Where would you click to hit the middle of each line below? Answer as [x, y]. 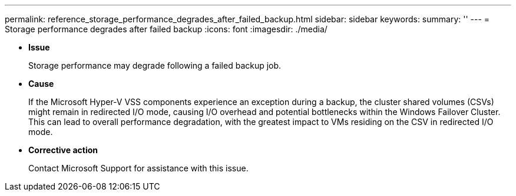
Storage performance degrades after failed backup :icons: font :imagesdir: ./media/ [166, 29]
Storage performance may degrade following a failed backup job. [155, 65]
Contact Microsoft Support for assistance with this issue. [138, 168]
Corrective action [63, 150]
